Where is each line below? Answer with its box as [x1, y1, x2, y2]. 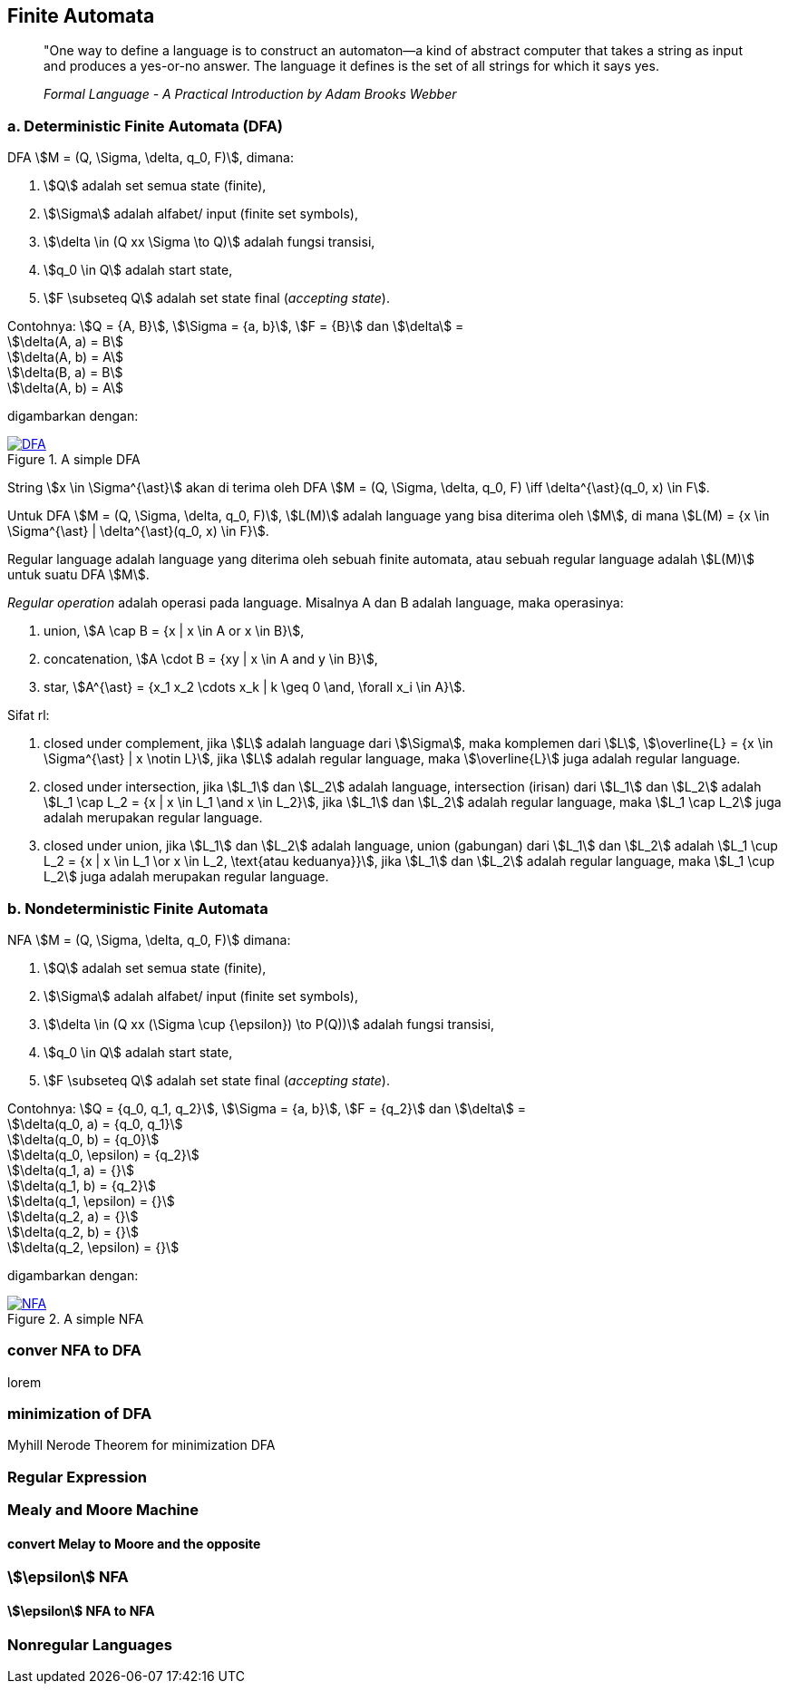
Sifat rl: [7, 707, 50, 724]
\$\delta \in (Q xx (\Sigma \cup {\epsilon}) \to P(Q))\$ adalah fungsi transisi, [44, 1016, 494, 1032]
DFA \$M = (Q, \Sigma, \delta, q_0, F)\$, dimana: [7, 150, 295, 166]
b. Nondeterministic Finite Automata [7, 899, 268, 918]
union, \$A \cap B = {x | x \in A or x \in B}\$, [44, 623, 305, 639]
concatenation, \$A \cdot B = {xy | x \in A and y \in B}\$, [44, 651, 378, 667]
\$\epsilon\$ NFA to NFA [7, 1603, 155, 1618]
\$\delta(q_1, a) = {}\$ [7, 1161, 135, 1178]
